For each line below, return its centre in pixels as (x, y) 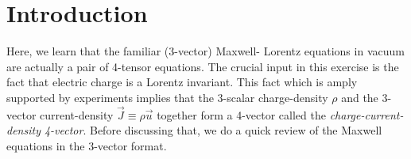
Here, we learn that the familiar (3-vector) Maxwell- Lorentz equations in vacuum (205, 51)
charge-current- (366, 114)
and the (360, 97)
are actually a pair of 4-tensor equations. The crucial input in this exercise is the (203, 66)
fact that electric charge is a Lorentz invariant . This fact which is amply (182, 82)
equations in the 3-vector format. (87, 145)
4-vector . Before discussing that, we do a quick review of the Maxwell (213, 130)
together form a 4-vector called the (241, 114)
